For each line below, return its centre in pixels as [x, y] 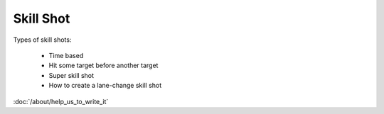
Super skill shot [71, 75]
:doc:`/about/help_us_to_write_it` [61, 101]
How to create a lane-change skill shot [105, 86]
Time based [66, 55]
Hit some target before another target [103, 65]
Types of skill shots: [42, 40]
